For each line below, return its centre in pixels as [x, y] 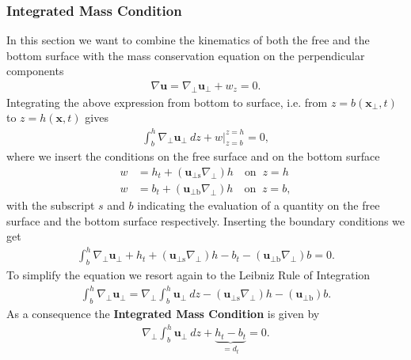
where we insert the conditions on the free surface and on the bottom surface [193, 156]
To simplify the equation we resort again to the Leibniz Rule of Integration [188, 275]
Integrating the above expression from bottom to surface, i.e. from [167, 102]
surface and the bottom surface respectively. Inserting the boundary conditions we [206, 220]
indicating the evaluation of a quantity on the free [259, 205]
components [35, 71]
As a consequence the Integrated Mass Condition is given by [163, 314]
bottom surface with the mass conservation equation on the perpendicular [186, 55]
